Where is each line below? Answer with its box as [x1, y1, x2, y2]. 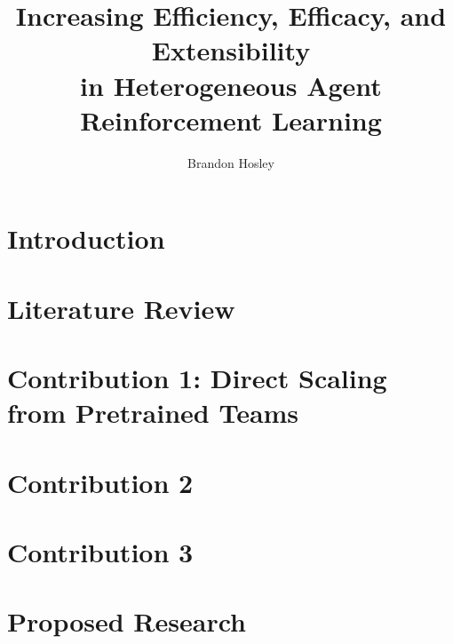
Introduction [7, 220, 165, 257]
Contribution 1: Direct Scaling [7, 360, 387, 396]
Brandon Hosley [187, 153, 274, 171]
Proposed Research [7, 603, 246, 640]
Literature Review [7, 290, 235, 326]
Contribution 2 [7, 464, 194, 500]
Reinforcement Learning [80, 101, 382, 138]
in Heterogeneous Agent [80, 67, 382, 103]
